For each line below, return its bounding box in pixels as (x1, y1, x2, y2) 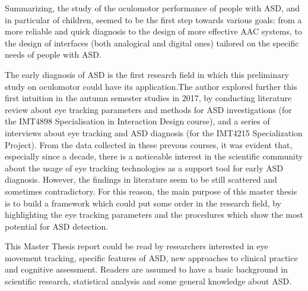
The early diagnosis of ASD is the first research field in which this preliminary (5, 68, 289, 80)
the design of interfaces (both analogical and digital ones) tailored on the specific (5, 36, 299, 49)
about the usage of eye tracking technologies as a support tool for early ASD (5, 161, 284, 174)
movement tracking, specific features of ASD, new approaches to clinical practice (5, 251, 298, 264)
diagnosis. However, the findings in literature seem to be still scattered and (5, 173, 277, 186)
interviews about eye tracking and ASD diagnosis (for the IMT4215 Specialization (5, 126, 303, 139)
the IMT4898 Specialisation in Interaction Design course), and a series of (5, 115, 270, 127)
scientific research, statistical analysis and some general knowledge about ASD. (5, 275, 292, 287)
